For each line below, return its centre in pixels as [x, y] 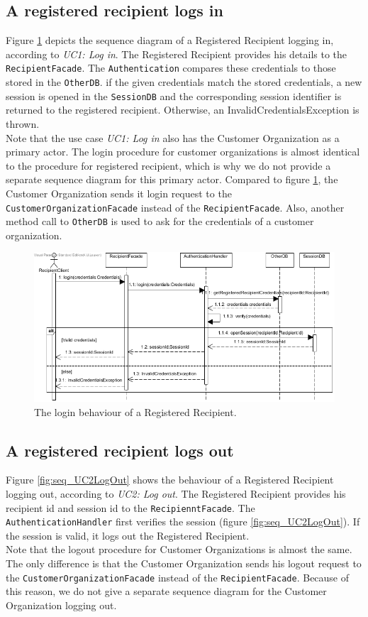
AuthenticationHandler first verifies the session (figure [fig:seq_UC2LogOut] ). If [183, 522]
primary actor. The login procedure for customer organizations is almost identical [183, 152]
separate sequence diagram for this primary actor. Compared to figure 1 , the [172, 179]
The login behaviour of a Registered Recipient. [135, 411]
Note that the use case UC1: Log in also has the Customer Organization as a [173, 137]
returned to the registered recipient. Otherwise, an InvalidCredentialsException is [183, 110]
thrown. [23, 123]
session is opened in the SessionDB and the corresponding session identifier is [174, 95]
